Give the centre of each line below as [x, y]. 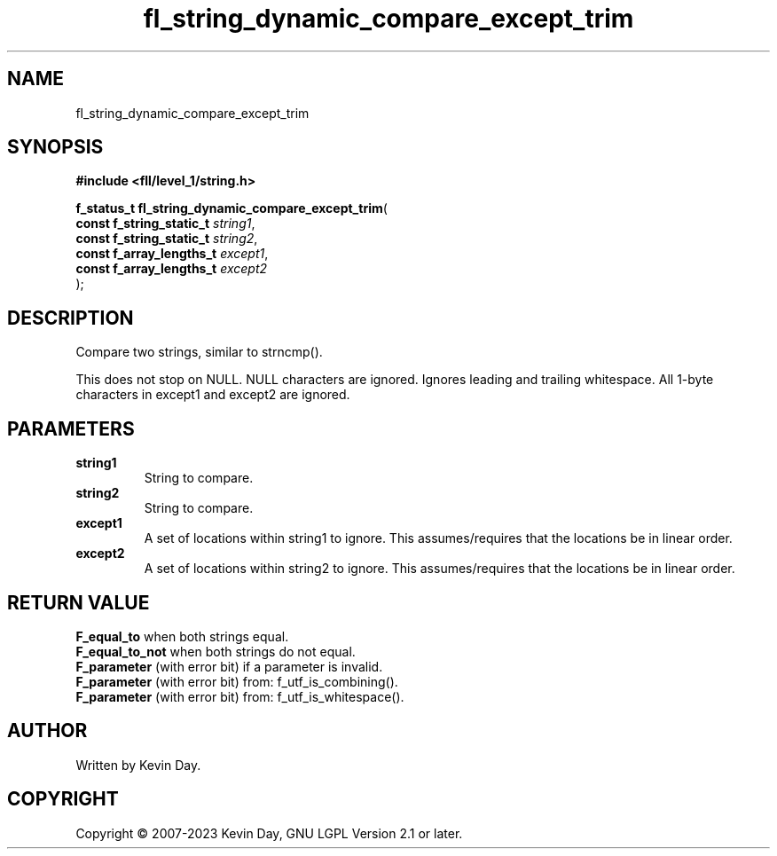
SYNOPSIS [55, 147]
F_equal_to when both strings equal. [182, 636]
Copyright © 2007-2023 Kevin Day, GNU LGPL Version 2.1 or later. [269, 833]
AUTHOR [47, 731]
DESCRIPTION [71, 318]
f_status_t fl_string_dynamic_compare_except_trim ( [232, 208]
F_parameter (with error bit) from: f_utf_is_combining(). [237, 681]
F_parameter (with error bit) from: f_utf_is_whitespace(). [240, 696]
